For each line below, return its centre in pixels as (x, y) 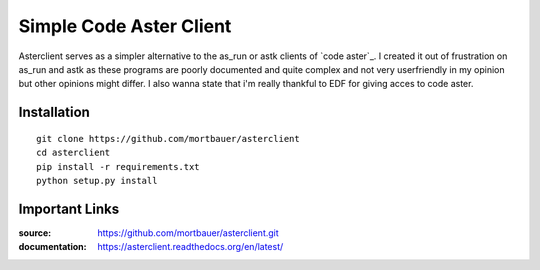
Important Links (69, 208)
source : (35, 232)
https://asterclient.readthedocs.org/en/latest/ (190, 247)
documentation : (52, 247)
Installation (54, 112)
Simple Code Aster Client (125, 26)
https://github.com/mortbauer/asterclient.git (188, 232)
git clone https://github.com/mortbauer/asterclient (168, 138)
